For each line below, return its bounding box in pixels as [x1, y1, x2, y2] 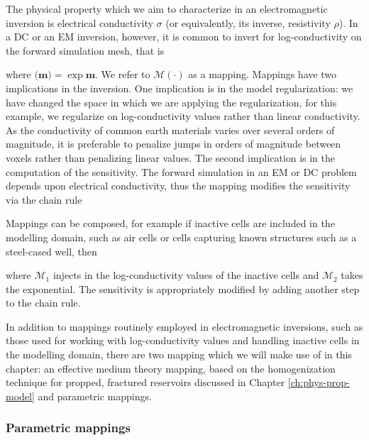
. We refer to [95, 67, 150, 82]
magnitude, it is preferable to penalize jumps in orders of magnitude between [6, 136, 341, 151]
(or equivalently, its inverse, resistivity [165, 15, 331, 30]
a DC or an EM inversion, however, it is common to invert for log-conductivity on [6, 29, 362, 44]
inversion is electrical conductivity [6, 15, 153, 30]
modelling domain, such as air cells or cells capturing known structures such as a [6, 229, 357, 244]
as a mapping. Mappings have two [188, 67, 336, 82]
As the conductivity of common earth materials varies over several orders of [6, 122, 335, 137]
